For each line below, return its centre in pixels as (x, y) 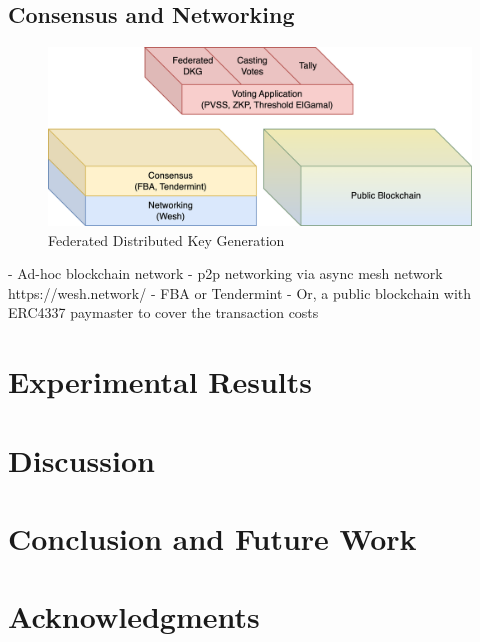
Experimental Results (160, 381)
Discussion (81, 459)
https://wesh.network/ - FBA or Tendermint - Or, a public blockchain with (240, 292)
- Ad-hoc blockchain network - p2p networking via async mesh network (225, 273)
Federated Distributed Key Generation (166, 239)
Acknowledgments (134, 616)
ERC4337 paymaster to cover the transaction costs (163, 312)
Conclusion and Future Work (212, 537)
